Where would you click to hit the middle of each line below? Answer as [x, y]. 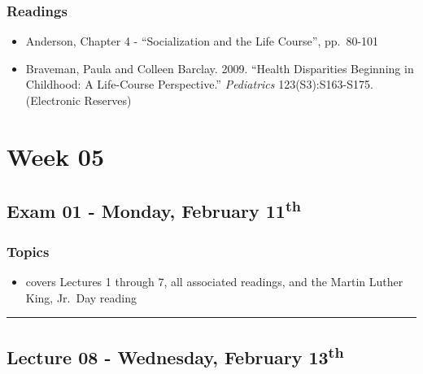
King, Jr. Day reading [81, 297]
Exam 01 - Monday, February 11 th [154, 209]
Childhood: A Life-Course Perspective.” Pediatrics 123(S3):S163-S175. [199, 84]
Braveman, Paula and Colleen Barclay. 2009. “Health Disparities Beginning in [220, 68]
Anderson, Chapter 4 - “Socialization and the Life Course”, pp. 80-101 [202, 41]
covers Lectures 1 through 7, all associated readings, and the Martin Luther [214, 281]
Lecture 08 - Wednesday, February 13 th [175, 355]
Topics [28, 251]
